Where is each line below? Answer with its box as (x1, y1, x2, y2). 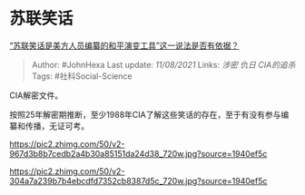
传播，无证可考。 (25, 120, 89, 132)
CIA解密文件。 (9, 90, 64, 101)
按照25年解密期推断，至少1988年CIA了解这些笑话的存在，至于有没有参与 (9, 109, 281, 120)
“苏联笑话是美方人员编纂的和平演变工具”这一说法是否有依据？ (9, 40, 240, 51)
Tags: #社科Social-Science (31, 70, 133, 82)
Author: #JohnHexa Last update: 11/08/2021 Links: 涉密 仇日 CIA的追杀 (31, 59, 296, 70)
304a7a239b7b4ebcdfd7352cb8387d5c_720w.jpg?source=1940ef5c (9, 175, 268, 186)
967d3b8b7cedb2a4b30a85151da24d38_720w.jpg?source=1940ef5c (9, 148, 268, 159)
